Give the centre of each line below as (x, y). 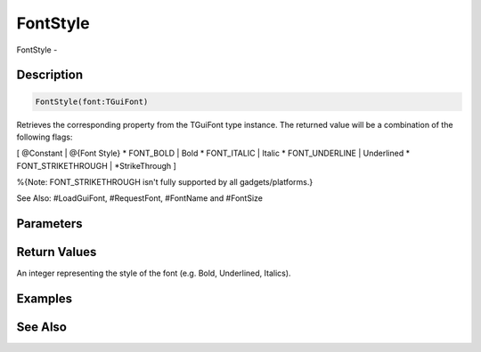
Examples (45, 299)
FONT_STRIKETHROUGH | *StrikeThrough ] (97, 165)
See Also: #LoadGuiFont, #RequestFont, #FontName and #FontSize (139, 198)
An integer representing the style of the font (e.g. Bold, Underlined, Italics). (154, 273)
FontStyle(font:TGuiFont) (92, 101)
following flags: (45, 137)
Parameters (49, 224)
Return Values (57, 252)
